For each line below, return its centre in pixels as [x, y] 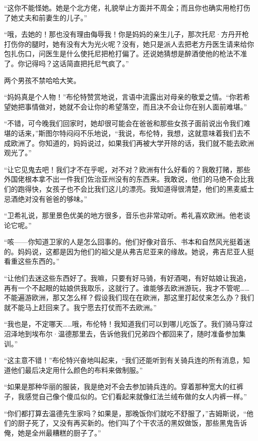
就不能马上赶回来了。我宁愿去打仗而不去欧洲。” [80, 307]
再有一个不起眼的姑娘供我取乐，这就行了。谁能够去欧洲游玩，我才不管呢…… [127, 287]
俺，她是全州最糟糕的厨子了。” [53, 432]
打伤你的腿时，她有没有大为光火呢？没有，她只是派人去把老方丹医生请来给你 [129, 44]
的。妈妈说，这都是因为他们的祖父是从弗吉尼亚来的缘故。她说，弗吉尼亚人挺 [129, 251]
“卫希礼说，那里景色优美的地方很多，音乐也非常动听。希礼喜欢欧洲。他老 [124, 215]
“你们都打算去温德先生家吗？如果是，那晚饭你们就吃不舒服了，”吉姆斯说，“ [125, 413]
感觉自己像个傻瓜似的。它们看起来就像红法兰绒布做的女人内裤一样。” [136, 396]
